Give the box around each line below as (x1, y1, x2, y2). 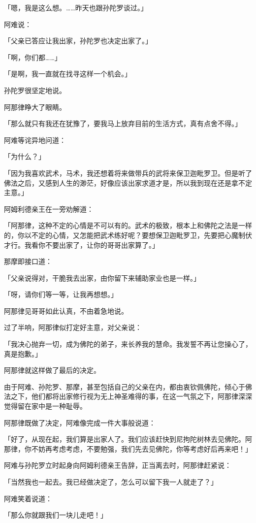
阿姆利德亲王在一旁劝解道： (4, 203, 94, 214)
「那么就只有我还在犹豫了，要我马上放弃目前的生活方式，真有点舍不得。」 (4, 118, 242, 129)
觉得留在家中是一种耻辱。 (4, 401, 87, 411)
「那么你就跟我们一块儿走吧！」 (4, 510, 107, 520)
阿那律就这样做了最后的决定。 (4, 365, 100, 375)
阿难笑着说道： (4, 493, 52, 503)
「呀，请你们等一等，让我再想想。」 (4, 289, 118, 299)
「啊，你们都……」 (4, 52, 62, 62)
